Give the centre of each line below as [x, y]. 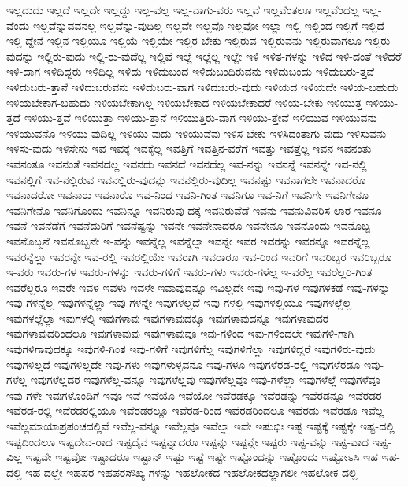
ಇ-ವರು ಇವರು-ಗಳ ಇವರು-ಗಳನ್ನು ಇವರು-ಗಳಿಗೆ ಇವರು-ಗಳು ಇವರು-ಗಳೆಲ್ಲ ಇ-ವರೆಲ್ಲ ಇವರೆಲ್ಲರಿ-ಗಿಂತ [189, 272]
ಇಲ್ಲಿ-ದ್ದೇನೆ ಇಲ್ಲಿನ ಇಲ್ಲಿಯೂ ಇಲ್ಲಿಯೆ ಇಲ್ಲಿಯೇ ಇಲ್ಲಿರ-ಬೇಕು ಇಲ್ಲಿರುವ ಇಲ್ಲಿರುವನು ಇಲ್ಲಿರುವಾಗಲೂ [184, 41]
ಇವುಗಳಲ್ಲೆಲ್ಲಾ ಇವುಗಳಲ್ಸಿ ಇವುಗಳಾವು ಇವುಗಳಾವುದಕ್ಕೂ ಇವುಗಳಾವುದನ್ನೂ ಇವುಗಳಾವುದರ [168, 317]
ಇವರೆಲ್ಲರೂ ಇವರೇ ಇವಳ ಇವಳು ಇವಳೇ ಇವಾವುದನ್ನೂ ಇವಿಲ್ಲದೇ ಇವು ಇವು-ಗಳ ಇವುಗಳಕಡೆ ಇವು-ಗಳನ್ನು [198, 287]
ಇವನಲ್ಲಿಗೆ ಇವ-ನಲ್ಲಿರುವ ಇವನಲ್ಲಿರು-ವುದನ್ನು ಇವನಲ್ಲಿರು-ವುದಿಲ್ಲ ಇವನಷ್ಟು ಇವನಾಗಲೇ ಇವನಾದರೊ [186, 179]
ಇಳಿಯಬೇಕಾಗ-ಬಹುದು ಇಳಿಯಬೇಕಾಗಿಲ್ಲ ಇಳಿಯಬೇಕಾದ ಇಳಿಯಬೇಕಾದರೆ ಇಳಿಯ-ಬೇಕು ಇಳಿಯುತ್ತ [184, 102]
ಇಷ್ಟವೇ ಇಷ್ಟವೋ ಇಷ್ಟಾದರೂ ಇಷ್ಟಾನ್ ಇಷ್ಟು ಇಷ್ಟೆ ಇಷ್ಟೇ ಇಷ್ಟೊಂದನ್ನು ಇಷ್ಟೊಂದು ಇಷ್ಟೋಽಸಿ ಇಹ [202, 457]
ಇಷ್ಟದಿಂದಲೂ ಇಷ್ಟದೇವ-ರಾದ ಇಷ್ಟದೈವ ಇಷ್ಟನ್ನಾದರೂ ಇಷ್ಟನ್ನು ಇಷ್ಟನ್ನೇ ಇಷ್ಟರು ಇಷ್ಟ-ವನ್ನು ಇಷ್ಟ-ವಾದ [188, 441]
